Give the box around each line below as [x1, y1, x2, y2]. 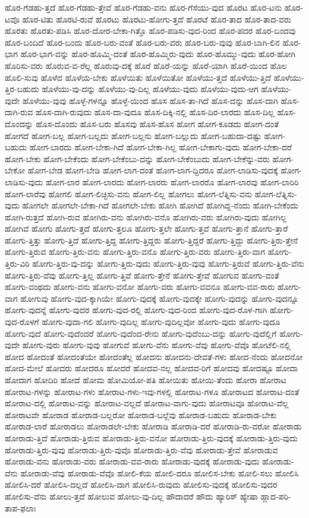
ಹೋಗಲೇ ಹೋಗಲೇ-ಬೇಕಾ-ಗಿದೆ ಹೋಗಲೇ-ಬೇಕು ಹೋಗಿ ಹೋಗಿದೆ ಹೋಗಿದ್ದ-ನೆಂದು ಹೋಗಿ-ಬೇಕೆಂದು [22, 199, 299, 211]
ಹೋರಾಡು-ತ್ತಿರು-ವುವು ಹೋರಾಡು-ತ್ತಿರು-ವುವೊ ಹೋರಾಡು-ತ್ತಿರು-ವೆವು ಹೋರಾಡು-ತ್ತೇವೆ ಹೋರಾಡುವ [5, 443, 278, 456]
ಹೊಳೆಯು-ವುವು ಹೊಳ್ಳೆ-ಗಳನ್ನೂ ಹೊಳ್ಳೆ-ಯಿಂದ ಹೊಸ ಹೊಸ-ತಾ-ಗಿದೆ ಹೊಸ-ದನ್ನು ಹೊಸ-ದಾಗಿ [22, 94, 278, 106]
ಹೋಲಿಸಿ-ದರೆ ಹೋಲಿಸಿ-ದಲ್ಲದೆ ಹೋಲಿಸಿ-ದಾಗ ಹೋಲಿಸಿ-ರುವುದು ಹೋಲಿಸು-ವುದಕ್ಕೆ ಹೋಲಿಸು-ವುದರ [5, 478, 278, 491]
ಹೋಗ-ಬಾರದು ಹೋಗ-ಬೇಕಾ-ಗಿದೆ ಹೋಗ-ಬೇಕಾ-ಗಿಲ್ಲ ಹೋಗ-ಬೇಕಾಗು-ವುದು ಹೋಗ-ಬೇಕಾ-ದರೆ [29, 141, 292, 153]
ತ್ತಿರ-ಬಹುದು [5, 83, 39, 95]
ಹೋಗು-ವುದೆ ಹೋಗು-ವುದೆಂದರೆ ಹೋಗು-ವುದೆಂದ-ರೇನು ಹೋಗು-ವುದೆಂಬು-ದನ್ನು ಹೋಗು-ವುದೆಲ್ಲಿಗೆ [5, 327, 277, 339]
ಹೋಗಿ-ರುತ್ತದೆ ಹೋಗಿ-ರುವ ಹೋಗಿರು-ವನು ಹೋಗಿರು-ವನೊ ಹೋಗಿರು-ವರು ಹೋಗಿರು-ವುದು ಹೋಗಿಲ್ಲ [5, 210, 287, 223]
